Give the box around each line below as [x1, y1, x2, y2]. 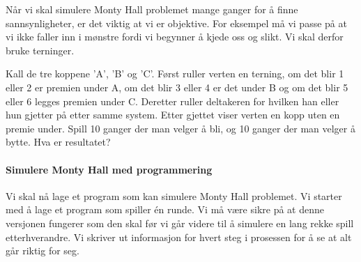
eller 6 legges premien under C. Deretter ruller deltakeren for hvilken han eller [6, 93, 339, 108]
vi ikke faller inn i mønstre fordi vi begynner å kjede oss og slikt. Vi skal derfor [6, 29, 344, 44]
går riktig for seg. [6, 243, 79, 258]
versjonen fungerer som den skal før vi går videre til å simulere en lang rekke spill [6, 215, 354, 230]
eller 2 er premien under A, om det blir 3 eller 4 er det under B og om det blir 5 [6, 79, 348, 94]
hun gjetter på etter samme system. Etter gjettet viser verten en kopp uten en [6, 107, 340, 122]
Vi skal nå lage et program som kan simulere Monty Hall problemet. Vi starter [6, 188, 342, 203]
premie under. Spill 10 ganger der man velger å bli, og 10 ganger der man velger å [6, 121, 355, 135]
